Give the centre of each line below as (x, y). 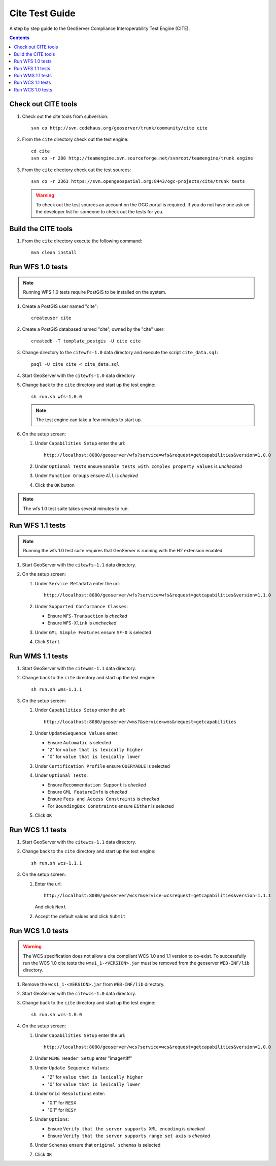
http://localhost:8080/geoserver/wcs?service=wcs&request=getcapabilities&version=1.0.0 (158, 1047)
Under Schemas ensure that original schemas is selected (98, 1145)
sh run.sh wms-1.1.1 (57, 689)
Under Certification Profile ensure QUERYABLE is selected (102, 766)
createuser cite (51, 318)
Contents (20, 38)
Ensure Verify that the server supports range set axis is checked (129, 1136)
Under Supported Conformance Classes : (81, 607)
